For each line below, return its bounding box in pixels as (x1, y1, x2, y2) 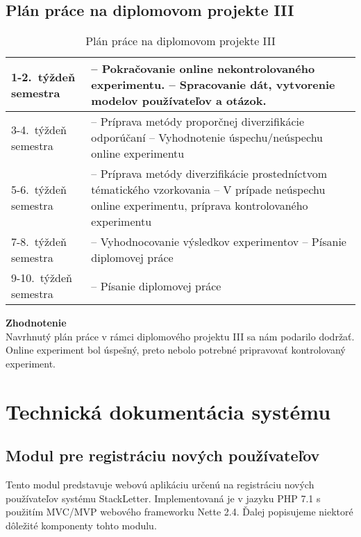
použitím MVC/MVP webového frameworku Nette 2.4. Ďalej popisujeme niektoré (6, 504, 353, 519)
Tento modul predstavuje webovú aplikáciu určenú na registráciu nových (6, 477, 314, 492)
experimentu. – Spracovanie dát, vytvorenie (91, 76, 335, 93)
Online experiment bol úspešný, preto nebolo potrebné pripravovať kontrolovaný (6, 342, 346, 357)
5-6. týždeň (11, 181, 67, 198)
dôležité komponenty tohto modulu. (6, 518, 157, 532)
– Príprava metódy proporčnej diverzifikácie (91, 113, 305, 130)
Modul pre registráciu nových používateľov (6, 445, 320, 466)
